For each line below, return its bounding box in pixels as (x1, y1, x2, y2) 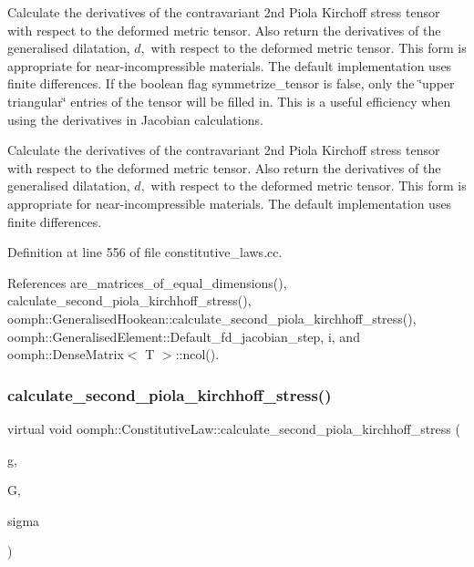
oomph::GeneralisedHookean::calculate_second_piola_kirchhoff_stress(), (7, 308, 417, 327)
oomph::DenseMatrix (7, 345, 124, 364)
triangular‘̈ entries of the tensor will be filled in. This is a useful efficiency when (7, 91, 451, 110)
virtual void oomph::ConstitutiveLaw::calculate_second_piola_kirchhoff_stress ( (7, 418, 460, 438)
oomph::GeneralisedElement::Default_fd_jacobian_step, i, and (7, 326, 360, 345)
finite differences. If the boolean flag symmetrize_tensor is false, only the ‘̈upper (7, 74, 455, 93)
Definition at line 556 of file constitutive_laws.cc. (7, 242, 283, 262)
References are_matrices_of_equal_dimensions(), (7, 273, 287, 292)
